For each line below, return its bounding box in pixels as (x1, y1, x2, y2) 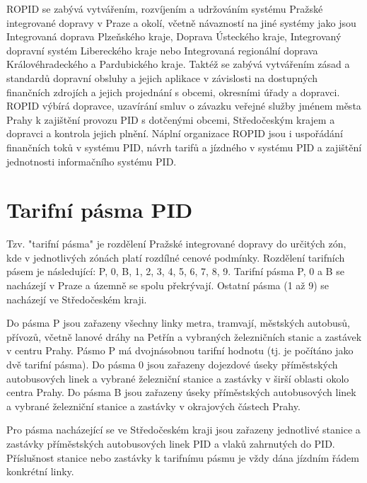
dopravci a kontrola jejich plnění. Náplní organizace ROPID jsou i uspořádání (6, 126, 343, 141)
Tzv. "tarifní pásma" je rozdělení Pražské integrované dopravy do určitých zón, (6, 236, 346, 251)
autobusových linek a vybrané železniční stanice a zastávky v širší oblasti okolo (6, 371, 349, 385)
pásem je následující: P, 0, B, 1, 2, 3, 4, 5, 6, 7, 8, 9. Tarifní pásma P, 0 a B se (6, 264, 344, 279)
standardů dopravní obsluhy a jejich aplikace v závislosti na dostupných (6, 70, 318, 85)
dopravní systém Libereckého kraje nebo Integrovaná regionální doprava (6, 42, 318, 57)
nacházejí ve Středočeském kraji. (6, 291, 147, 306)
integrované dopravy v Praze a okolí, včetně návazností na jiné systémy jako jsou (6, 15, 356, 30)
